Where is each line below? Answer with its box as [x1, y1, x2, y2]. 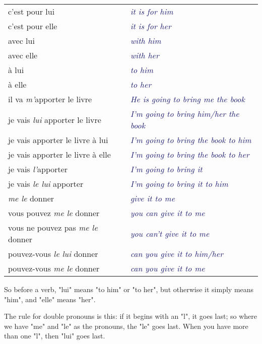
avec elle [8, 49, 38, 61]
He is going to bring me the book [130, 93, 245, 105]
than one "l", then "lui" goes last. [4, 330, 105, 341]
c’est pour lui [8, 6, 55, 17]
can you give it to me [130, 262, 205, 274]
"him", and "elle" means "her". [4, 294, 96, 304]
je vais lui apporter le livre [8, 113, 101, 125]
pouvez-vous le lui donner [8, 248, 98, 259]
